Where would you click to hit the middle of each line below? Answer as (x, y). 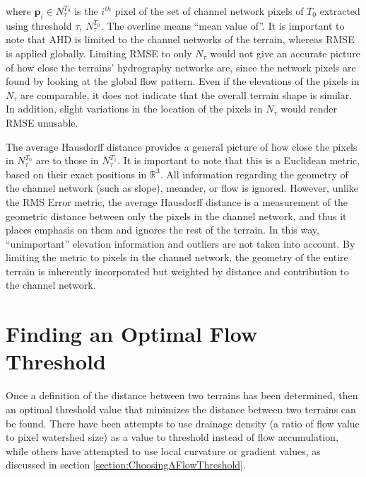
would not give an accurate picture (285, 53)
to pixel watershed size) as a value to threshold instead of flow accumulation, (172, 437)
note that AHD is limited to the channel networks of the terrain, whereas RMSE (180, 39)
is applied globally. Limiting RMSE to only (99, 53)
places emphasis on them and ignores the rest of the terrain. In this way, (163, 230)
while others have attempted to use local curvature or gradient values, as (163, 450)
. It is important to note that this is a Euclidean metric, (239, 160)
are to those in (67, 160)
